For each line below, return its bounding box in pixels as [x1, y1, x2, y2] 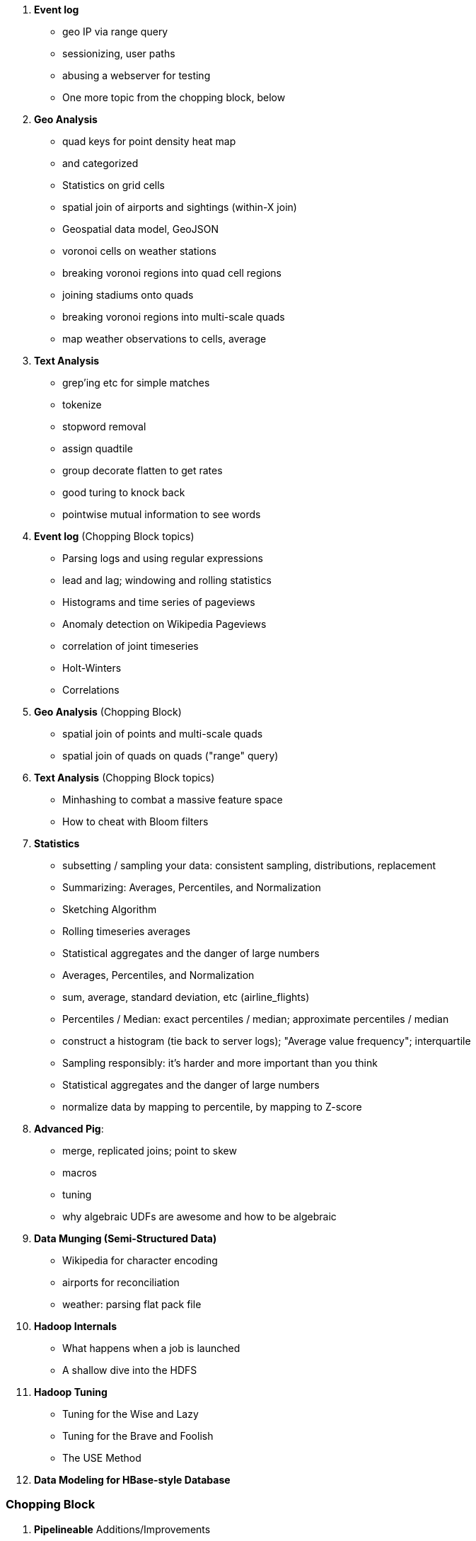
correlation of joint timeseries [62, 640, 199, 652]
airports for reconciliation [62, 1276, 180, 1288]
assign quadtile [62, 442, 133, 454]
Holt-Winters [62, 662, 122, 674]
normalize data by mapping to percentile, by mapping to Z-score [62, 1101, 362, 1113]
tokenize [62, 399, 102, 411]
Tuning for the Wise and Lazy [62, 1408, 199, 1420]
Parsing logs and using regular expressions [62, 552, 263, 564]
